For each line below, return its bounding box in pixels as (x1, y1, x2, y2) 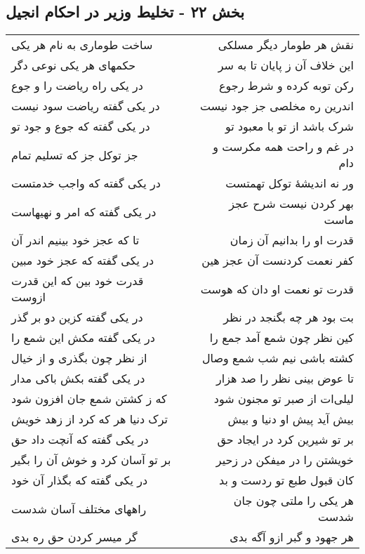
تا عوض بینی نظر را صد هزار (216, 370, 354, 387)
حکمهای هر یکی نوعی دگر (11, 57, 136, 74)
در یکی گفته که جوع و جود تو (11, 118, 150, 135)
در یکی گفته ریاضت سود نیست (11, 98, 160, 114)
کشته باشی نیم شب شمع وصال (201, 350, 354, 367)
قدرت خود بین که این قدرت (11, 272, 144, 289)
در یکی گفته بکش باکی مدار (11, 370, 145, 387)
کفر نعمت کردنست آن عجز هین (201, 252, 354, 269)
